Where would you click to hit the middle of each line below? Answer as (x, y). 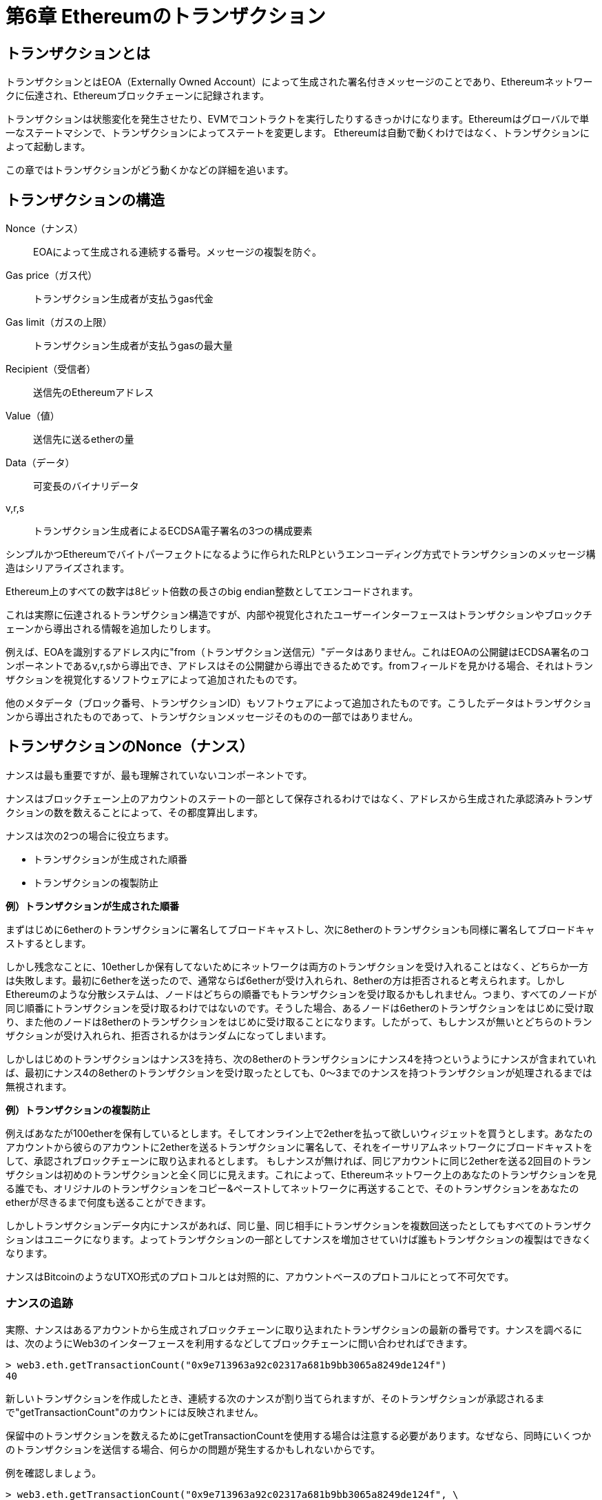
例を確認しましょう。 (54, 1472)
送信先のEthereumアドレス (94, 393)
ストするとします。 (49, 943)
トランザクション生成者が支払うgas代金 (123, 299)
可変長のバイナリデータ (86, 486)
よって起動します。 (48, 147)
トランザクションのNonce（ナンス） (130, 747)
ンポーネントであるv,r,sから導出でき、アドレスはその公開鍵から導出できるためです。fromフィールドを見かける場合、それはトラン (299, 666)
